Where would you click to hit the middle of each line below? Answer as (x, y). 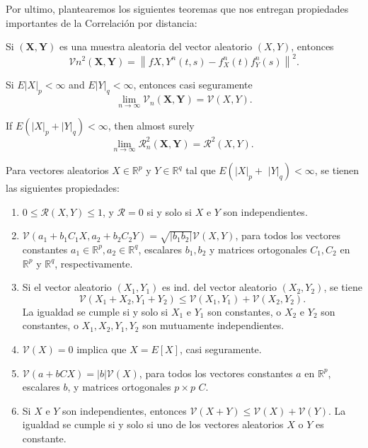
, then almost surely (151, 126)
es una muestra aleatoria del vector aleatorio (156, 46)
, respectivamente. (94, 263)
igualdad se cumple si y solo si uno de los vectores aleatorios (153, 424)
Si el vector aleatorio (67, 287)
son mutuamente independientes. (213, 325)
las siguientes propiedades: (63, 188)
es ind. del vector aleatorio (219, 287)
